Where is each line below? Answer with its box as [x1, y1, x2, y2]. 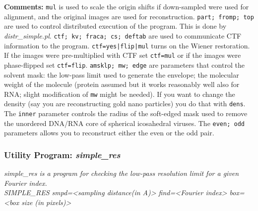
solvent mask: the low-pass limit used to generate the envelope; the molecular [4, 69, 239, 80]
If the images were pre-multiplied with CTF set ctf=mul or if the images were [4, 50, 241, 60]
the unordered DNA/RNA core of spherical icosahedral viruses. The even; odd [4, 118, 245, 128]
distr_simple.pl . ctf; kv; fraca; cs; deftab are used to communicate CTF [4, 30, 242, 41]
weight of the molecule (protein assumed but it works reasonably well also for [4, 79, 240, 89]
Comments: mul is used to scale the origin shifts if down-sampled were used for [4, 1, 249, 11]
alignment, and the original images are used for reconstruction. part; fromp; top [4, 11, 254, 21]
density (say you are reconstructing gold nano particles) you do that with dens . [4, 98, 246, 109]
